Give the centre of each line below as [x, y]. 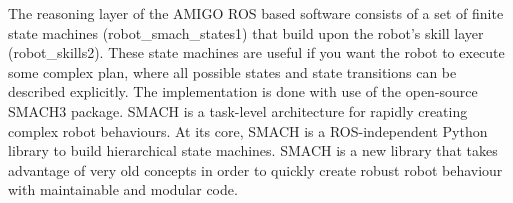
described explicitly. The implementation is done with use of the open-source [243, 91]
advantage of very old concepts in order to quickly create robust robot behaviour [255, 169]
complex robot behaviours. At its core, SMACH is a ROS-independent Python [248, 130]
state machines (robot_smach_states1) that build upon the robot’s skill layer [246, 32]
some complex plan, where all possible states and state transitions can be [232, 71]
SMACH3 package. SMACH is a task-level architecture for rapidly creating [238, 110]
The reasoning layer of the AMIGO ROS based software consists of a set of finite [256, 13]
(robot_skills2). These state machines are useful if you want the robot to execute [256, 52]
